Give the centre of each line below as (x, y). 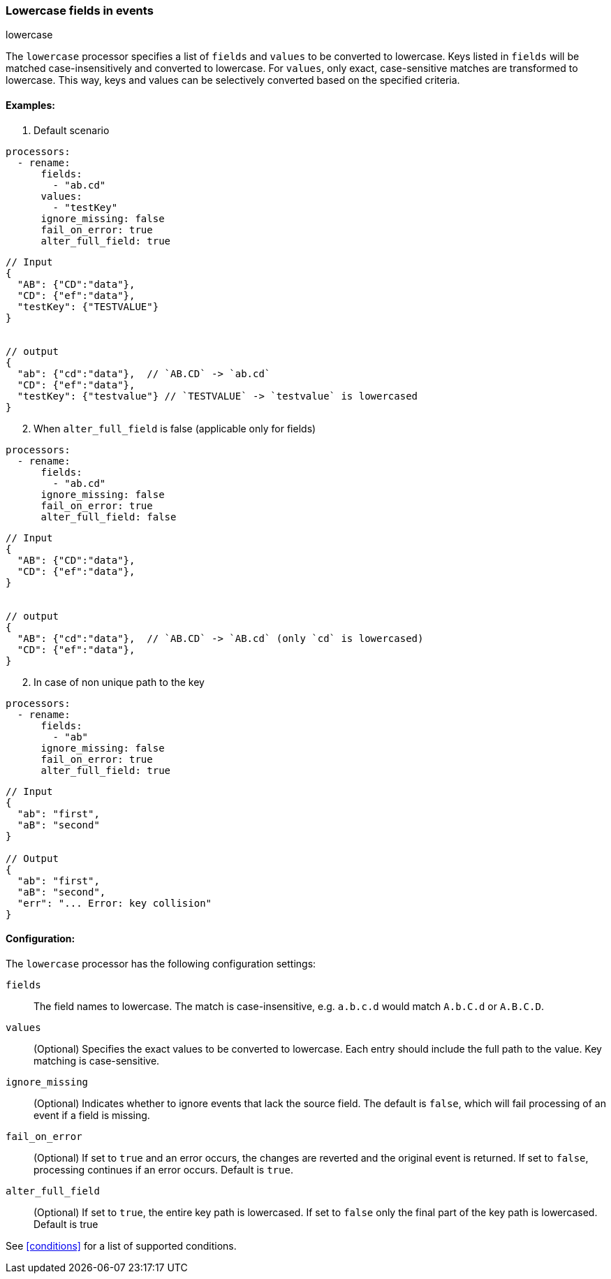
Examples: (30, 105)
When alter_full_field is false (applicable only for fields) (175, 428)
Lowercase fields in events (80, 10)
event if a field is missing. (92, 1115)
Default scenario (72, 130)
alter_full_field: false (109, 517)
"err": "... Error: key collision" (115, 903)
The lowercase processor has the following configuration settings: (161, 963)
